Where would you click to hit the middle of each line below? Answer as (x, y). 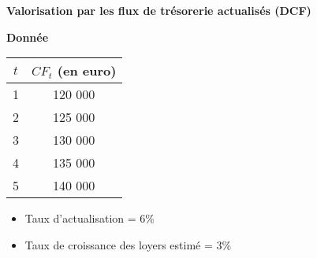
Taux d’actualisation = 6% (90, 218)
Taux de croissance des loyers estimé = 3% (128, 244)
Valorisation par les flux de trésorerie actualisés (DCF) (159, 10)
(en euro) (87, 71)
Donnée (28, 37)
